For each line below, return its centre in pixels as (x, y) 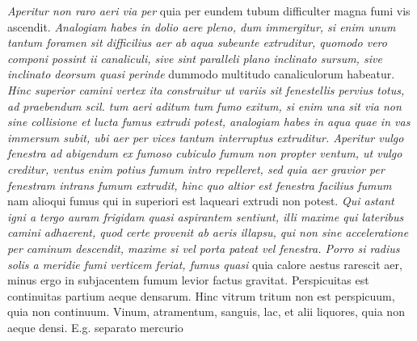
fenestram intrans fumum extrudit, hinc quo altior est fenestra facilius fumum (200, 185)
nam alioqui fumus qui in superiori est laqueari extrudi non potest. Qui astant (201, 201)
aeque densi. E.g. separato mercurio (95, 327)
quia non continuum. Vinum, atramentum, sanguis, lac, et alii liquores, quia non (206, 312)
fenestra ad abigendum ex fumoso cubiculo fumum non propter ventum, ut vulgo (205, 153)
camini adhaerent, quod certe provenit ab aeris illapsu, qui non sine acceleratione (208, 232)
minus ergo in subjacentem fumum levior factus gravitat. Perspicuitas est (188, 280)
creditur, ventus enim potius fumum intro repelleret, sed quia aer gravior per (196, 168)
